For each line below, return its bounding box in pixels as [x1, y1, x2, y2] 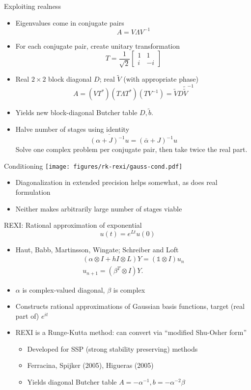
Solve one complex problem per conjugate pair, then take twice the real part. [15, 144, 248, 154]
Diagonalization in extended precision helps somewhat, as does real [15, 177, 218, 187]
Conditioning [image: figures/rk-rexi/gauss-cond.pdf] [4, 160, 183, 171]
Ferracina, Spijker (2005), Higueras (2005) [27, 360, 154, 370]
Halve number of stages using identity [15, 123, 130, 134]
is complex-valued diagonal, [22, 284, 105, 295]
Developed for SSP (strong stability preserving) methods [27, 343, 198, 354]
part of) [15, 310, 39, 321]
